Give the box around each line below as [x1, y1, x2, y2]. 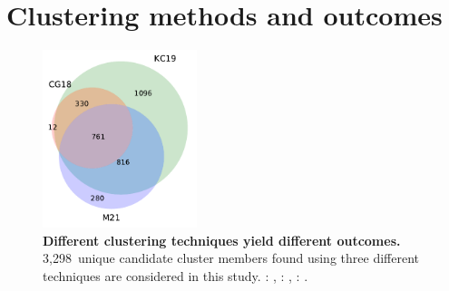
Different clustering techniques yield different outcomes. [43, 230, 401, 249]
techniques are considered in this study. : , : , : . [43, 266, 308, 285]
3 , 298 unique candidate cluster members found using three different [43, 248, 419, 267]
